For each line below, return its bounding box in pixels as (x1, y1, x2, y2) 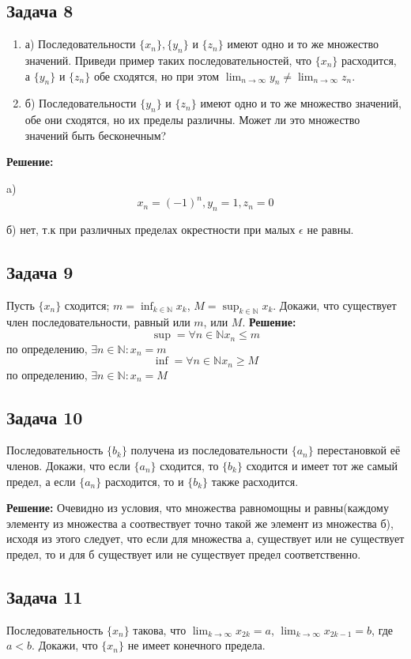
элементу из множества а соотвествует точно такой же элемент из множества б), (6, 514, 394, 531)
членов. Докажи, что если (6, 457, 130, 473)
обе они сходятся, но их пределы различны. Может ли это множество (25, 111, 360, 128)
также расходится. (211, 473, 299, 489)
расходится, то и (104, 473, 184, 489)
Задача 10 (6, 405, 83, 429)
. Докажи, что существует (273, 296, 397, 313)
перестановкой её (317, 442, 401, 458)
